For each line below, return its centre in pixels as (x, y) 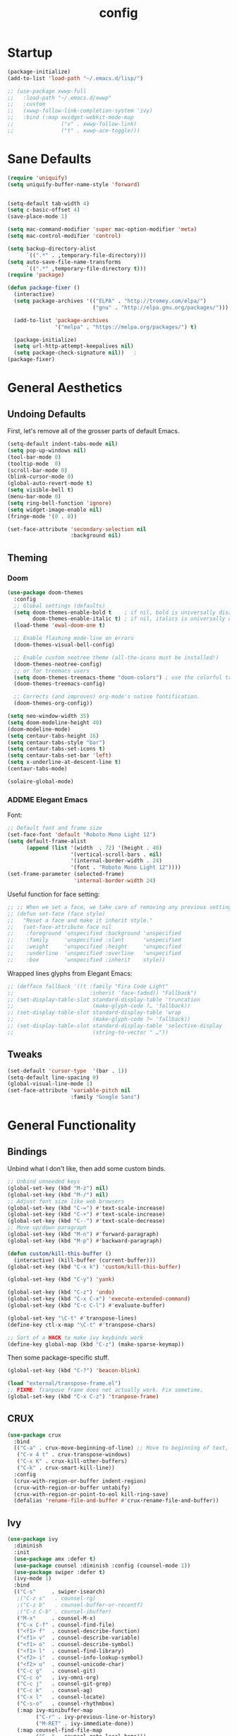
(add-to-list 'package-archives (61, 320)
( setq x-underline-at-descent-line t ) (64, 763)
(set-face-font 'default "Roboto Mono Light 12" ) (82, 834)
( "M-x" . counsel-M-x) (56, 1618)
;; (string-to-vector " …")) (88, 1032)
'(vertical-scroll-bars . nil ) (116, 855)
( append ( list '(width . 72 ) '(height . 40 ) (94, 847)
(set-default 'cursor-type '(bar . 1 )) (68, 1070)
